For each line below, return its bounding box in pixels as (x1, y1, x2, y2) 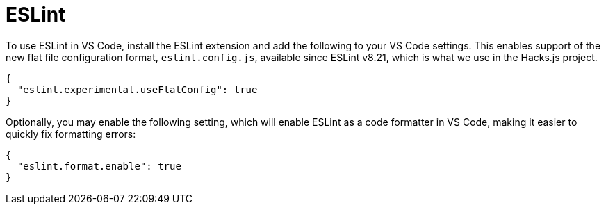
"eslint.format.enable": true (17, 160, 181, 172)
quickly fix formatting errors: (6, 127, 136, 140)
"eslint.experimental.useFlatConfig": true (17, 83, 258, 95)
